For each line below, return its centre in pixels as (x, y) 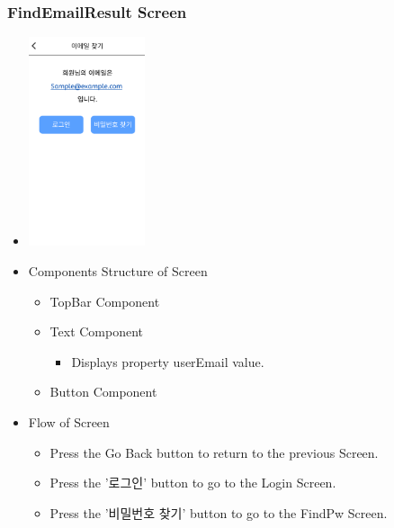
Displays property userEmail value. (168, 361)
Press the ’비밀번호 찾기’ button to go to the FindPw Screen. (219, 512)
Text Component (97, 331)
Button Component (103, 392)
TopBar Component (105, 301)
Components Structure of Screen (118, 271)
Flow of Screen (69, 422)
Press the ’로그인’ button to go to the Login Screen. (193, 483)
